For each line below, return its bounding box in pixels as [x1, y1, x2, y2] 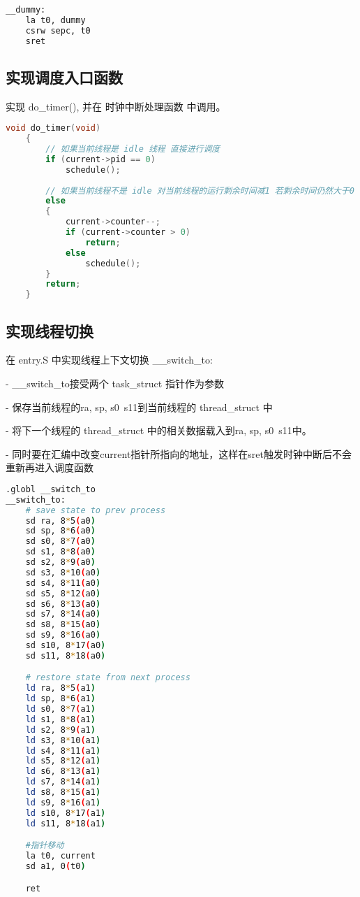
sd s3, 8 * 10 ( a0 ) [25, 567, 101, 577]
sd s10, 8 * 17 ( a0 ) [25, 640, 106, 651]
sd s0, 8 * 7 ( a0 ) [25, 536, 96, 547]
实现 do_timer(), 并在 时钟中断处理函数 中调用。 [6, 99, 226, 113]
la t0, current [25, 851, 96, 861]
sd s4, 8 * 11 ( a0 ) [25, 577, 101, 588]
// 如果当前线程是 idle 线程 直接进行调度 [45, 144, 220, 155]
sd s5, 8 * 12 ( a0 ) [25, 588, 101, 598]
